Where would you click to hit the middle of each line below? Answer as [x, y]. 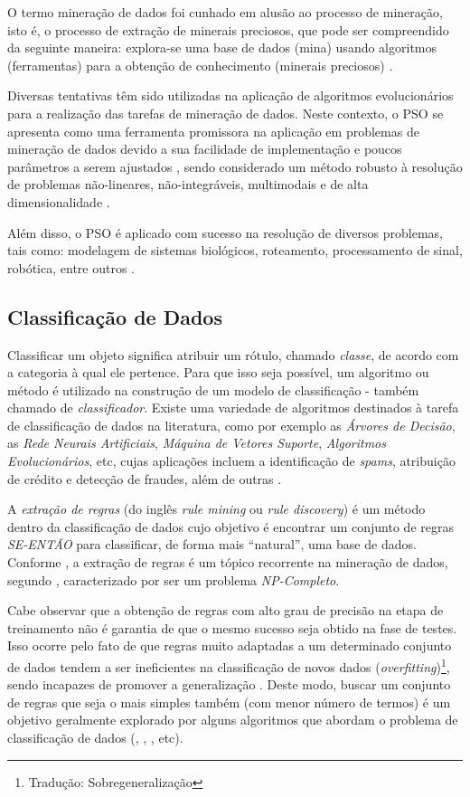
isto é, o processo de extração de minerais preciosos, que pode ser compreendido [228, 29]
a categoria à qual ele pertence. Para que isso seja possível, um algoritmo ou [218, 372]
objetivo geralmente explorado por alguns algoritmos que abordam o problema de [233, 720]
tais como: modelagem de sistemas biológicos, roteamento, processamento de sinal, [235, 250]
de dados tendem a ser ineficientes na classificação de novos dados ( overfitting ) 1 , [229, 665]
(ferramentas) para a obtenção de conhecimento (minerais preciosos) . [200, 65]
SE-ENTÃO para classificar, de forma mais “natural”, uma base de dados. [212, 544]
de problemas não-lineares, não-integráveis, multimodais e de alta [188, 184]
